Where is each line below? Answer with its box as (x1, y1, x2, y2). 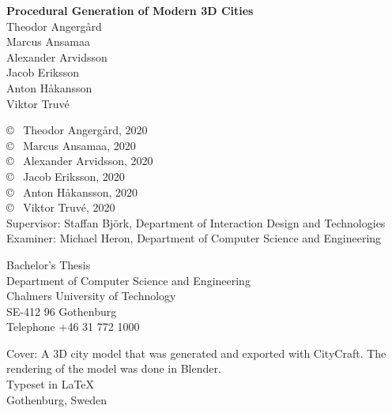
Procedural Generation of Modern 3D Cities (6, 2, 254, 18)
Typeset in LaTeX (6, 376, 95, 392)
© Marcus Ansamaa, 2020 (6, 137, 136, 153)
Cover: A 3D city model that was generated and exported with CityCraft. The (6, 344, 386, 361)
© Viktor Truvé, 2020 (6, 199, 115, 216)
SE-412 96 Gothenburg (6, 302, 117, 319)
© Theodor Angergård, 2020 (6, 122, 148, 138)
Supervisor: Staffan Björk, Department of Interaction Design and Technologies (6, 214, 386, 231)
